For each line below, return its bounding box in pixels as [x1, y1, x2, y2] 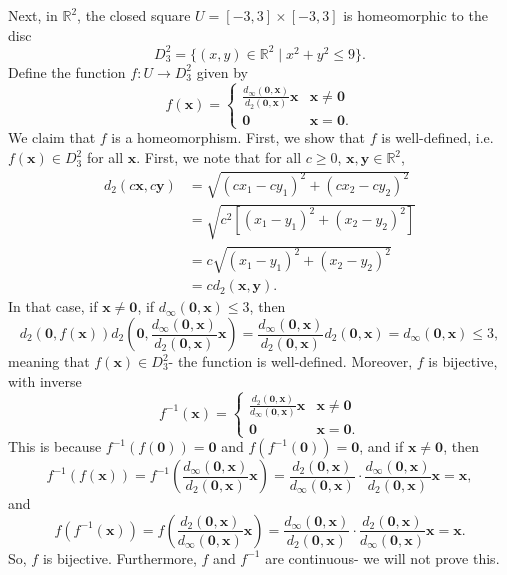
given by [196, 61, 249, 82]
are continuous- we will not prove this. [265, 547, 500, 568]
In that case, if [8, 296, 98, 317]
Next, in [8, 5, 58, 25]
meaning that [8, 351, 90, 372]
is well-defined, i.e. [381, 127, 494, 148]
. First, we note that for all [136, 147, 302, 168]
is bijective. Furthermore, [42, 547, 197, 568]
